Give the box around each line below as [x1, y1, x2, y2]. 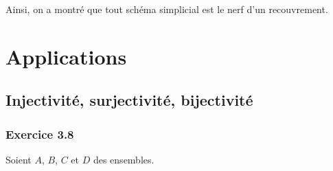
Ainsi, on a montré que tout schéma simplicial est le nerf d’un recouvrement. [5, 2, 328, 16]
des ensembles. [93, 152, 154, 166]
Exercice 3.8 [5, 125, 74, 142]
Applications [5, 42, 127, 70]
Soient [5, 152, 32, 166]
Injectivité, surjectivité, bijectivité [5, 89, 253, 111]
